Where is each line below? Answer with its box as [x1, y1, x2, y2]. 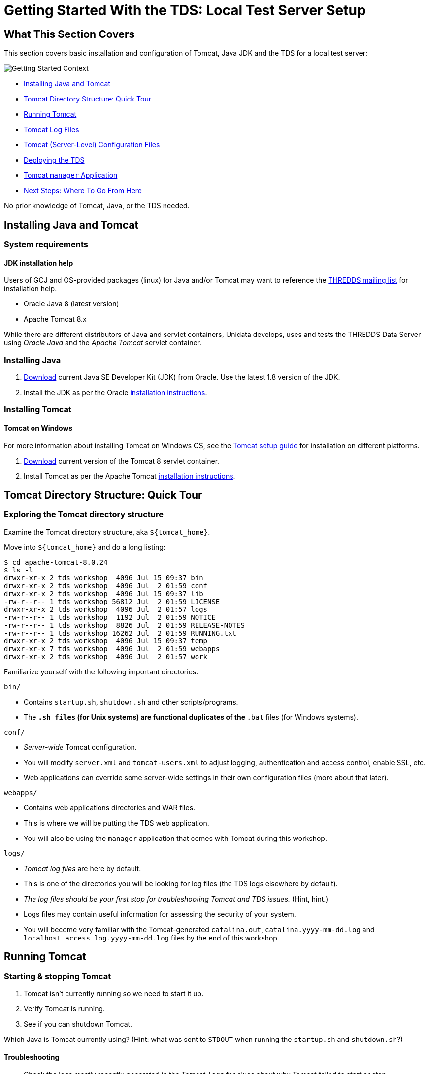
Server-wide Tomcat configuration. [24, 742, 137, 751]
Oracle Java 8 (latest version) [24, 300, 119, 308]
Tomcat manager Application [24, 171, 118, 180]
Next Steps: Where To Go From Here [24, 186, 142, 195]
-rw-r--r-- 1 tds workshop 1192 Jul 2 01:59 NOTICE [4, 613, 216, 621]
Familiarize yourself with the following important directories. [4, 667, 198, 676]
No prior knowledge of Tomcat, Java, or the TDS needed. [4, 201, 190, 210]
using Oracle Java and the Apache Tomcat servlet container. [4, 338, 202, 347]
